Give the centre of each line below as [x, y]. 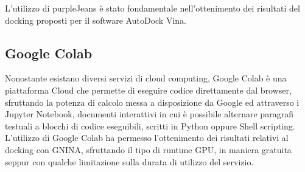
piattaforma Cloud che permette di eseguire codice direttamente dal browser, [148, 90]
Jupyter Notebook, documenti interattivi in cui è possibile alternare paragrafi [149, 114]
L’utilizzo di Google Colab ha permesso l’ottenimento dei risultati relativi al [147, 138]
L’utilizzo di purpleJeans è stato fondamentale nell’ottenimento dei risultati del [152, 8]
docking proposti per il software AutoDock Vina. [96, 20]
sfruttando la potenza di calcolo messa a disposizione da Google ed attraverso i [152, 102]
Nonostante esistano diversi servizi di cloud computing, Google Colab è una [146, 78]
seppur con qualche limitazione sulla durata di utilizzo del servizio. [129, 161]
